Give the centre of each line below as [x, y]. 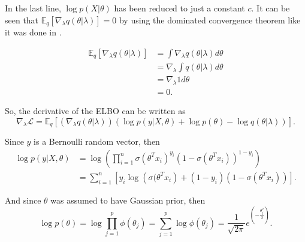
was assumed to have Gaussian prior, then [128, 200]
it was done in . [33, 32]
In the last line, [33, 8]
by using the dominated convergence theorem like [210, 20]
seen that [22, 20]
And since [23, 200]
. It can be [271, 8]
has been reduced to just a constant [179, 8]
